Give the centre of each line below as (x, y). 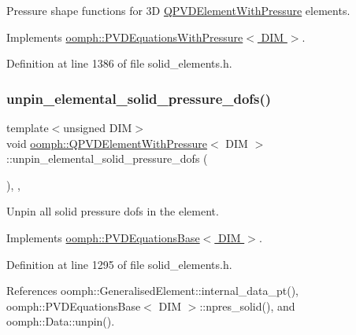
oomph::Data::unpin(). (61, 321)
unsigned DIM (98, 127)
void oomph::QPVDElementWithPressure (107, 143)
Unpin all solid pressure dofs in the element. (113, 211)
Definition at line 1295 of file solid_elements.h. (119, 264)
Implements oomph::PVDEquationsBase (103, 237)
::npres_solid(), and (247, 306)
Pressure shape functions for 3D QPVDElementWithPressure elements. (178, 10)
